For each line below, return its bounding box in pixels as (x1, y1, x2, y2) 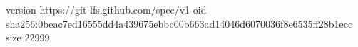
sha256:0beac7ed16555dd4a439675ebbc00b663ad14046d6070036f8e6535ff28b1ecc (6, 16, 353, 31)
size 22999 (6, 30, 50, 45)
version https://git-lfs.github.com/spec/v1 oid (6, 2, 207, 16)
